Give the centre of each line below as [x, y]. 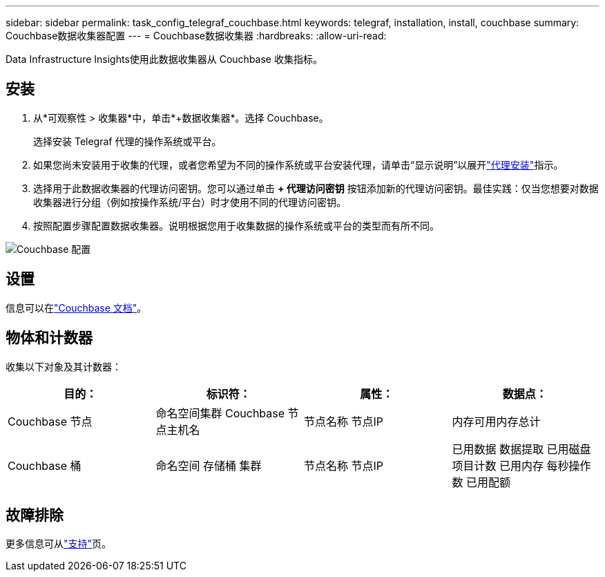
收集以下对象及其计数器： [64, 366]
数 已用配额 [481, 482]
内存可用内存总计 [496, 421]
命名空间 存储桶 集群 [209, 465]
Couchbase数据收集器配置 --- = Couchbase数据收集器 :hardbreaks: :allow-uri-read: [196, 36]
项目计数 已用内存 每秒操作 [521, 465]
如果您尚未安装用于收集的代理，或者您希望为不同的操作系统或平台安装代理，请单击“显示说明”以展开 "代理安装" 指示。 [298, 164]
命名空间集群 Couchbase [220, 413]
